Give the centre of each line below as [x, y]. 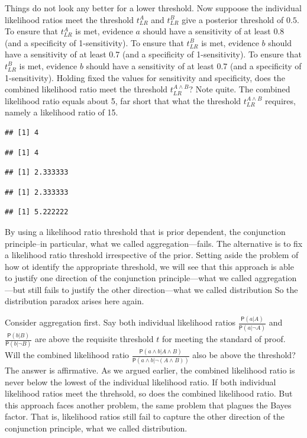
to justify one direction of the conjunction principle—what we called [128, 278]
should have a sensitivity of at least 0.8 [214, 31]
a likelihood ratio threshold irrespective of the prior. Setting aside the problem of [152, 255]
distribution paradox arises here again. [75, 301]
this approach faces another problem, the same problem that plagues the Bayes [148, 405]
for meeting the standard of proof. [224, 339]
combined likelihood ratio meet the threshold [86, 89]
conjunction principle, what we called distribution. [96, 428]
